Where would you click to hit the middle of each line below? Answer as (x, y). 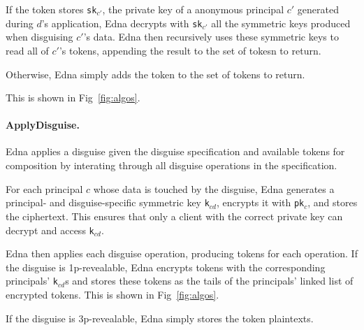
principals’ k (32, 281)
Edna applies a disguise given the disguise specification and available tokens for (175, 151)
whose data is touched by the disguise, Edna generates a (214, 188)
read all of (27, 50)
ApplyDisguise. (43, 125)
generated (318, 9)
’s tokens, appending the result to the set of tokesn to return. (190, 50)
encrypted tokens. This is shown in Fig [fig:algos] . (112, 295)
